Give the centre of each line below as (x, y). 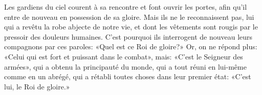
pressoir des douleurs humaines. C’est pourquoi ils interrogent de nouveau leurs (128, 36)
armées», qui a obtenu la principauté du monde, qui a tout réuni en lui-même (125, 66)
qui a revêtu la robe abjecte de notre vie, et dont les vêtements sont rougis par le (131, 27)
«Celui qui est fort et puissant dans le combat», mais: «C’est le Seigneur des (124, 56)
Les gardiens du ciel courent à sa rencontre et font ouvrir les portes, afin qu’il (126, 7)
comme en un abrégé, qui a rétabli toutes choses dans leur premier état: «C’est (128, 76)
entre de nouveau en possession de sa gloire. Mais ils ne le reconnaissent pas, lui (129, 17)
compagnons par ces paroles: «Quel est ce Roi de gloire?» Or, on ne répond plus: (131, 46)
